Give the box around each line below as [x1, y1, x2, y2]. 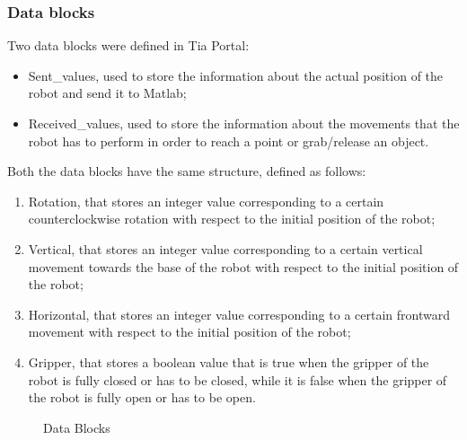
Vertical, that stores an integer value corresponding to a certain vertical [28, 239, 423, 258]
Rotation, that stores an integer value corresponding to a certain [28, 191, 384, 210]
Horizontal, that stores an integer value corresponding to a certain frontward [28, 304, 450, 323]
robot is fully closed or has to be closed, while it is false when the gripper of [28, 370, 447, 389]
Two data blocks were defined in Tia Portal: [7, 36, 250, 55]
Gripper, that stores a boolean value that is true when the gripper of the [28, 352, 429, 371]
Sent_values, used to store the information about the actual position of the [28, 66, 444, 84]
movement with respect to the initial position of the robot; [28, 322, 351, 341]
